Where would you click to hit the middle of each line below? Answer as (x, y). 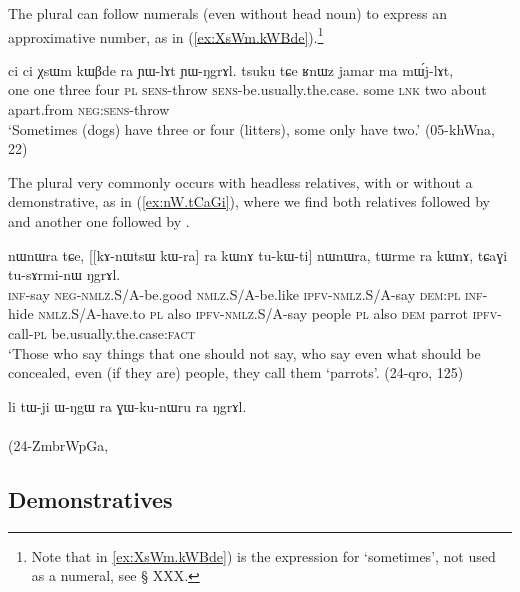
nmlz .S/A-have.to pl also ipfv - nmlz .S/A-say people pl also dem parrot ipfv (268, 313)
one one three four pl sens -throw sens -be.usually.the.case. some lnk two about (247, 89)
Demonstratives (90, 498)
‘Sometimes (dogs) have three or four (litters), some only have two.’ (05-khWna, (251, 128)
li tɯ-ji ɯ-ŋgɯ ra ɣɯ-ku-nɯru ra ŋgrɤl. (127, 405)
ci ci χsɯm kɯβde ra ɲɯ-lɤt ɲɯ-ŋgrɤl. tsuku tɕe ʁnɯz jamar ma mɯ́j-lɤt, (231, 69)
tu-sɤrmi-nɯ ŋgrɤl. (64, 274)
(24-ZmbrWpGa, (58, 444)
